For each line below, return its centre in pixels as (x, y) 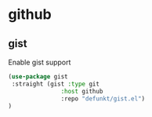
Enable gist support (40, 62)
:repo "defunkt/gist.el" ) (103, 99)
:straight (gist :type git (56, 84)
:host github (82, 91)
